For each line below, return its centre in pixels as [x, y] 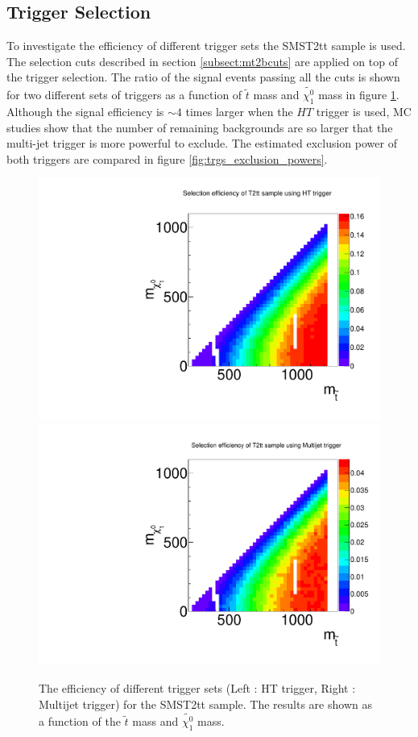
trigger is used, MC [364, 112]
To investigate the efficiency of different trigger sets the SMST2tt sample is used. [206, 46]
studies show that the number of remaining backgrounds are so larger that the [200, 127]
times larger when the [239, 112]
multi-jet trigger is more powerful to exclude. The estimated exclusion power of [202, 143]
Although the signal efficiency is [85, 112]
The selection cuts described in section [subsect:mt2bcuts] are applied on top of [202, 61]
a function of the [80, 721]
